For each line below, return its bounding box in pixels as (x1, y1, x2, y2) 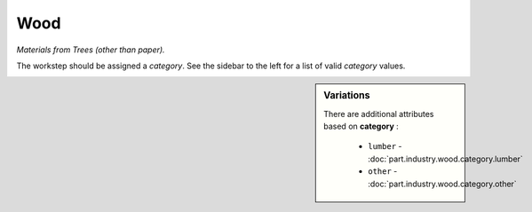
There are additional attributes (323, 108, 434, 119)
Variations (323, 90, 370, 102)
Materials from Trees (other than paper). (16, 44, 165, 55)
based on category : (323, 121, 399, 131)
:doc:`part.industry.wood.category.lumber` (368, 153, 523, 164)
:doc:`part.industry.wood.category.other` (368, 178, 517, 189)
